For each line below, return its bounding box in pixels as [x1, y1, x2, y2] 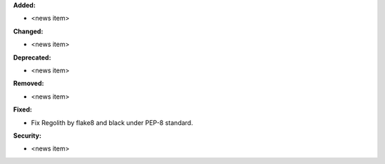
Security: [13, 131, 42, 140]
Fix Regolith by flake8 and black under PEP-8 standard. [31, 118, 193, 127]
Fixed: [13, 105, 32, 114]
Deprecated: [13, 53, 51, 62]
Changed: [13, 27, 43, 35]
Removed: [13, 79, 44, 88]
